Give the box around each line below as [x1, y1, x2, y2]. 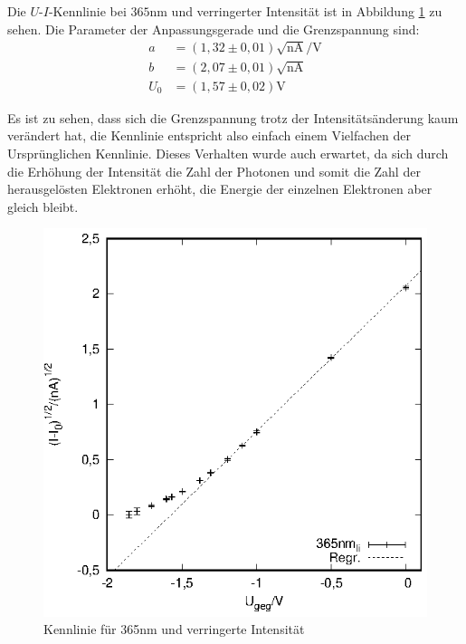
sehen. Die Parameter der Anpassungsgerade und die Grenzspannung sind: [7, 19, 420, 38]
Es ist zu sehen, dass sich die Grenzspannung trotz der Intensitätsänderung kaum [7, 108, 459, 127]
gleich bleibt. [7, 197, 79, 216]
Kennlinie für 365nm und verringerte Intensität [43, 620, 305, 639]
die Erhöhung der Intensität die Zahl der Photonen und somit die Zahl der [7, 161, 421, 180]
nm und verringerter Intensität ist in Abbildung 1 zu [149, 2, 442, 20]
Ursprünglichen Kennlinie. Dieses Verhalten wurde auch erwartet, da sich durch [7, 144, 449, 163]
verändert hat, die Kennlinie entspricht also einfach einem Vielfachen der [7, 126, 411, 145]
